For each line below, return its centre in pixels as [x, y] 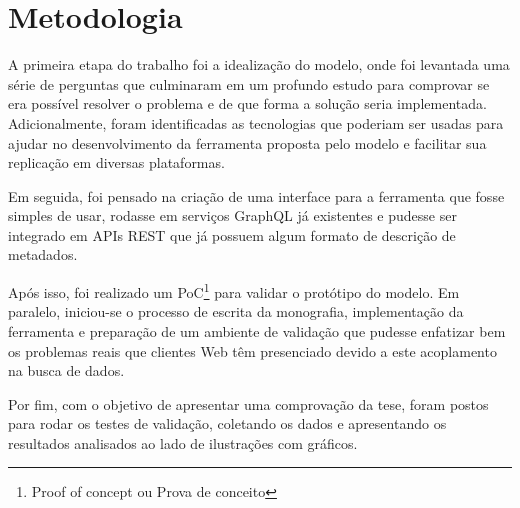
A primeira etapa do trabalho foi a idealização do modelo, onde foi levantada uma [259, 64]
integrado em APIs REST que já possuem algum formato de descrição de [232, 234]
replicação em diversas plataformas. [116, 162]
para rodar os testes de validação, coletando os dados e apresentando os [227, 423]
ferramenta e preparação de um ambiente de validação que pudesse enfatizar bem [257, 330]
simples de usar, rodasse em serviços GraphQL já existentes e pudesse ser [232, 215]
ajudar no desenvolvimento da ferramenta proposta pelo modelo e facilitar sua [247, 142]
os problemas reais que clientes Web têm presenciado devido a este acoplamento [252, 350]
